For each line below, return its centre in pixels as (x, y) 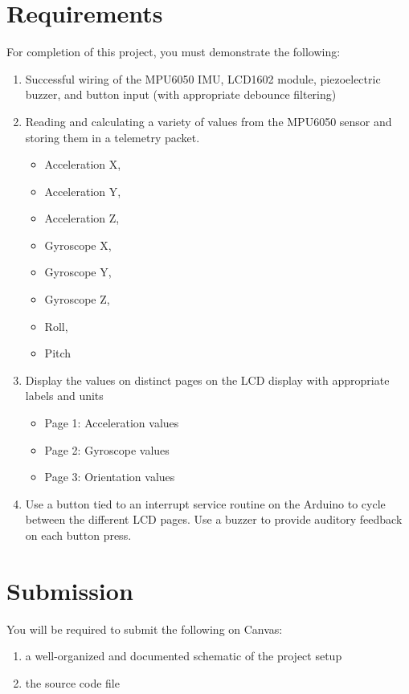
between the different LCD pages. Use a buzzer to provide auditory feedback (214, 519)
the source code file (72, 682)
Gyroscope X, (78, 245)
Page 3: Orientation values (110, 477)
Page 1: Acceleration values (112, 423)
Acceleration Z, (82, 218)
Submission (70, 590)
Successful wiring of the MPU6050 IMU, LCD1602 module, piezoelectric (203, 78)
